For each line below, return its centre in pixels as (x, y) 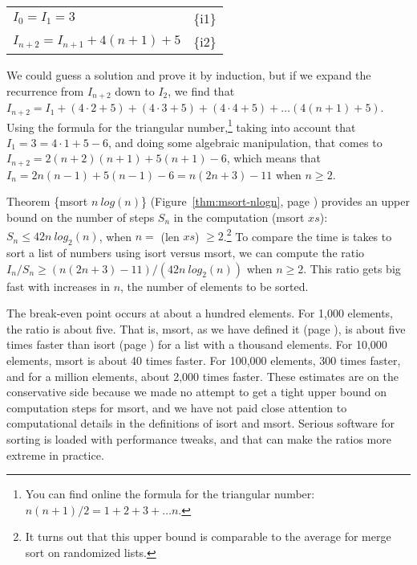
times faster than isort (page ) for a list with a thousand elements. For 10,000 (197, 344)
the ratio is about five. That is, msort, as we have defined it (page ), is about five (206, 328)
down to (135, 90)
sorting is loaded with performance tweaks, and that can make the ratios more (199, 438)
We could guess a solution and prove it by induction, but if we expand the (189, 75)
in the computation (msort (239, 217)
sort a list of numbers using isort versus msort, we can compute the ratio (186, 253)
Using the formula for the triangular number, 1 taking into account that (181, 125)
